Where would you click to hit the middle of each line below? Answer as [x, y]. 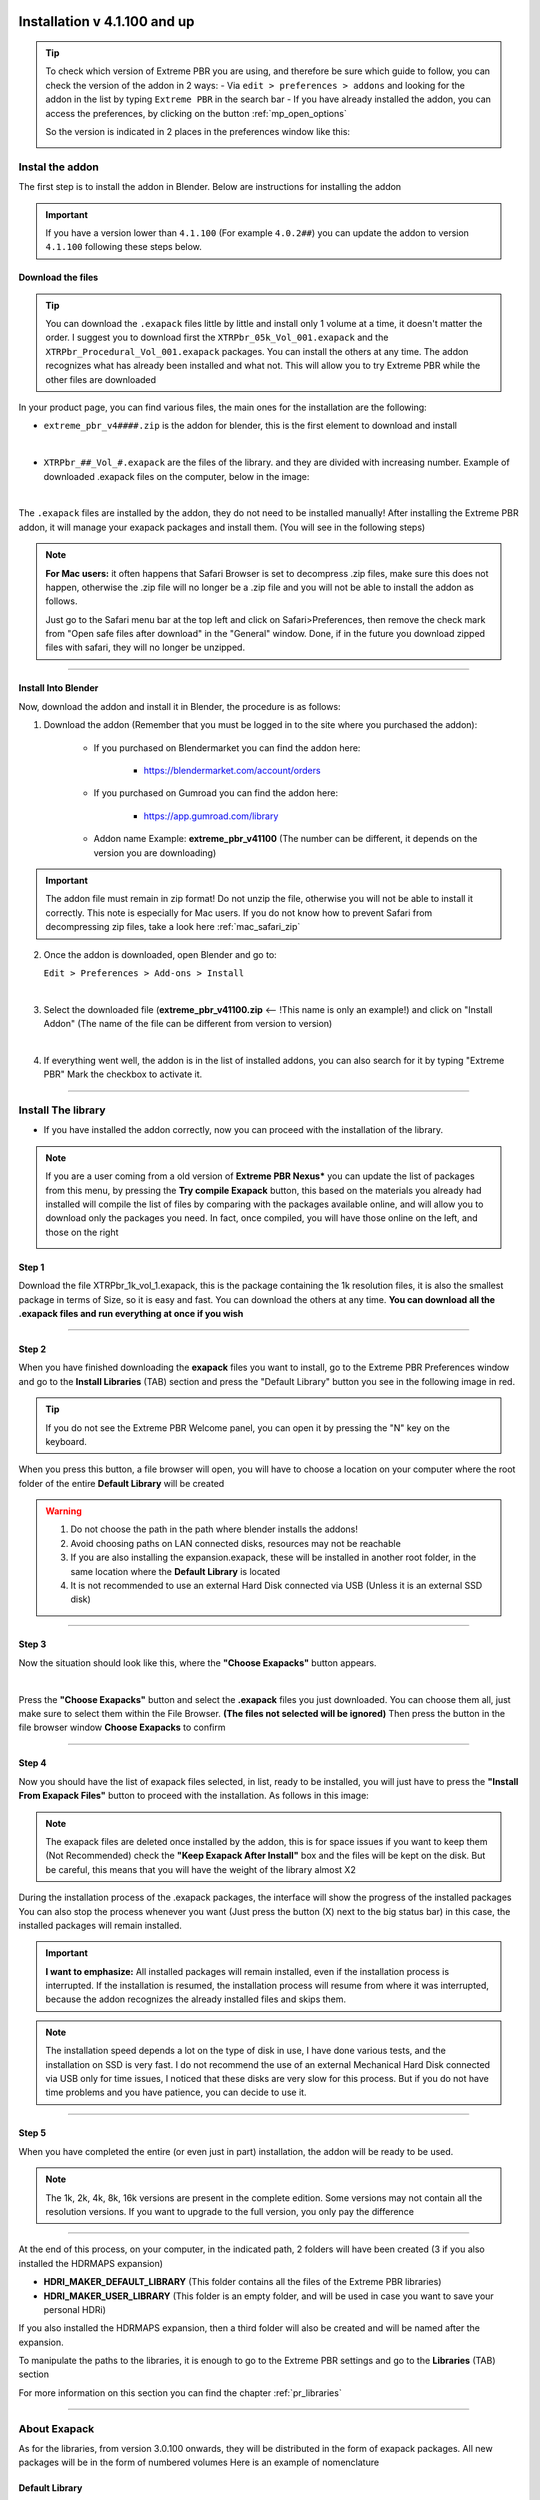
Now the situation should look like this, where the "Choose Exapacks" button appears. [197, 1662]
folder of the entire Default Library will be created [121, 1483]
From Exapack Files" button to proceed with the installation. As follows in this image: [193, 1796]
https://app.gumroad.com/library [211, 816]
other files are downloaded [101, 379]
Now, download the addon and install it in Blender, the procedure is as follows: [179, 706]
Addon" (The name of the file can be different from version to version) [188, 1024]
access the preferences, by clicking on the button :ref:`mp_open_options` [196, 113]
